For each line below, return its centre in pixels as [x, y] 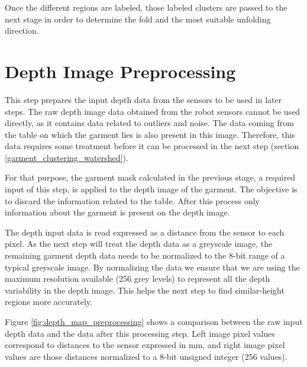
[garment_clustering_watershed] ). [67, 157]
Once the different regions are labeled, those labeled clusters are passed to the [146, 7]
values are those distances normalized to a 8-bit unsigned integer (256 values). [146, 356]
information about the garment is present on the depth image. [117, 212]
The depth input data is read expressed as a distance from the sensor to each [145, 232]
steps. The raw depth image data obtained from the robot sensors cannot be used [153, 111]
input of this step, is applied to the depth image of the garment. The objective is [151, 189]
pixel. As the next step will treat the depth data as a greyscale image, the [139, 244]
